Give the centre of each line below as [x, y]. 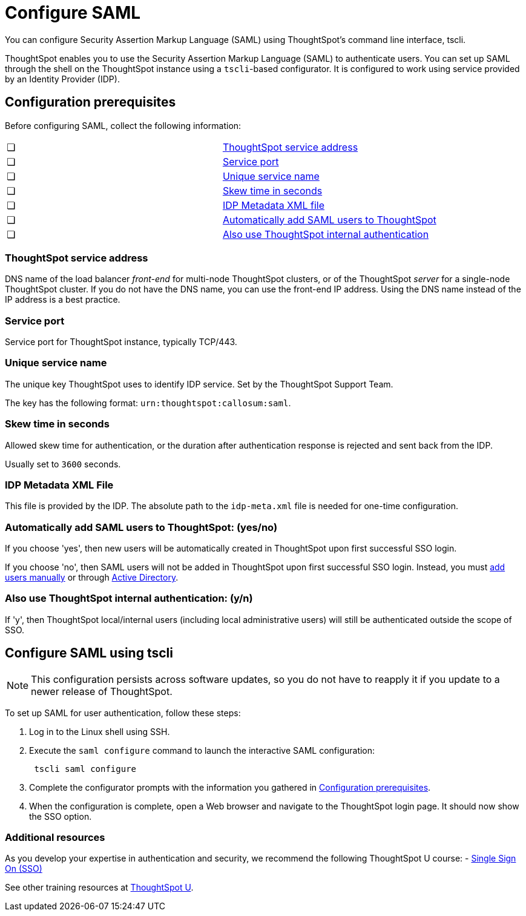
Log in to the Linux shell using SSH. [100, 731]
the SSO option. [61, 816]
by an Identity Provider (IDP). [62, 79]
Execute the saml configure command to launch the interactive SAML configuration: [202, 750]
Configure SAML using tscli [89, 653]
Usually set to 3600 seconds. [63, 464]
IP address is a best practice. [63, 300]
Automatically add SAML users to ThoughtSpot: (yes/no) [141, 527]
